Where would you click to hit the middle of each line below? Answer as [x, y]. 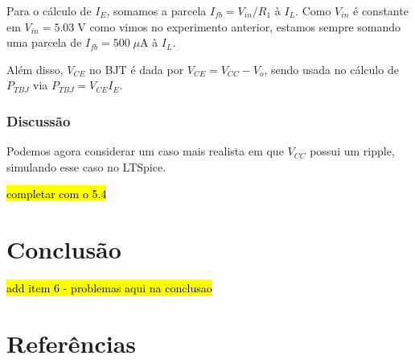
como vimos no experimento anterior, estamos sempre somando [245, 26]
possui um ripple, [352, 151]
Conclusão [64, 249]
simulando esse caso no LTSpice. [86, 166]
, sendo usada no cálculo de [331, 69]
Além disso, [35, 69]
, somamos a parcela [156, 10]
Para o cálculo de [49, 10]
